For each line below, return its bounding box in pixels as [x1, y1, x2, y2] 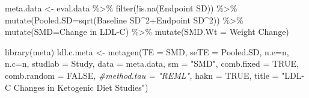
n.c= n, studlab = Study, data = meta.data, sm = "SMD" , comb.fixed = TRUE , [5, 57, 299, 70]
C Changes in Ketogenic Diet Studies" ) [5, 81, 148, 93]
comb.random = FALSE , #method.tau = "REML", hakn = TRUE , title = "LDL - [5, 69, 305, 81]
